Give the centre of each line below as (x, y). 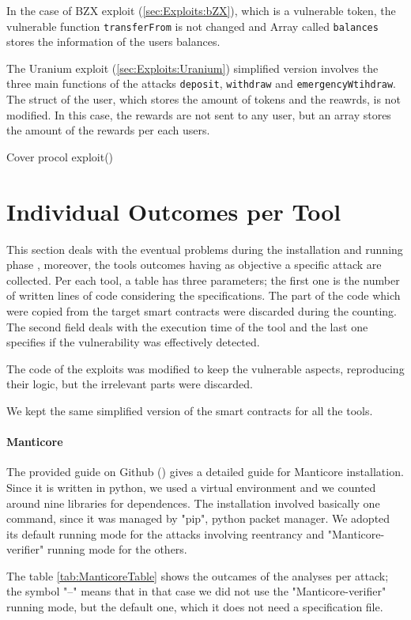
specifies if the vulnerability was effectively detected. (133, 342)
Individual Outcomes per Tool (174, 211)
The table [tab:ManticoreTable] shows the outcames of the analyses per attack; (198, 575)
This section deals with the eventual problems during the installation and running (205, 249)
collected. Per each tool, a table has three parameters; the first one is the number (203, 280)
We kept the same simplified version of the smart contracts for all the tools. (190, 410)
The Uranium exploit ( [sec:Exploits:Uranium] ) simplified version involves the (192, 68)
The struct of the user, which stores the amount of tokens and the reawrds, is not (204, 99)
